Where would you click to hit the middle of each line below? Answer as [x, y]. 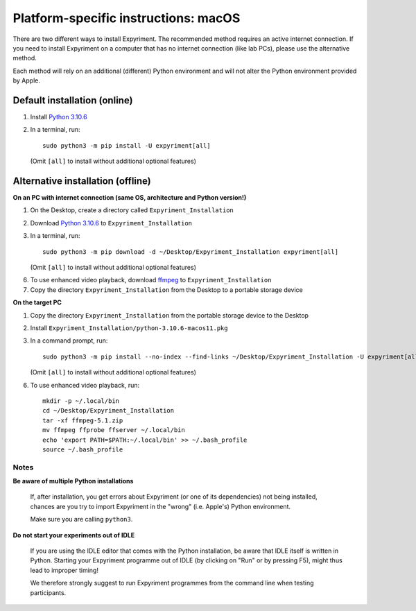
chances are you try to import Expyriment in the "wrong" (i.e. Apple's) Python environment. [161, 506]
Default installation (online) [73, 100]
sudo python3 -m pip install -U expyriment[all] [127, 145]
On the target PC [37, 302]
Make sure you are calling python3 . [81, 519]
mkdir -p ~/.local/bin [81, 401]
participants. [48, 592]
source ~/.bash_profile [83, 449]
